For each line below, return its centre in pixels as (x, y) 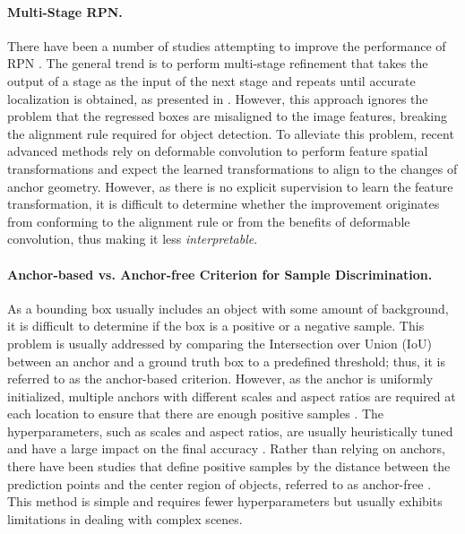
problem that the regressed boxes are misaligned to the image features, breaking (227, 116)
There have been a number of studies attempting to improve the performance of (227, 45)
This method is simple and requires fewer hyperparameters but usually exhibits (225, 501)
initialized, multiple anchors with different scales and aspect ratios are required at (232, 396)
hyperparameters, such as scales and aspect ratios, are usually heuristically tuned (230, 431)
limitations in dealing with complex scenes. (125, 518)
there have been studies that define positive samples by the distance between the (229, 466)
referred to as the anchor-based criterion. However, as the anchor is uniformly (220, 379)
